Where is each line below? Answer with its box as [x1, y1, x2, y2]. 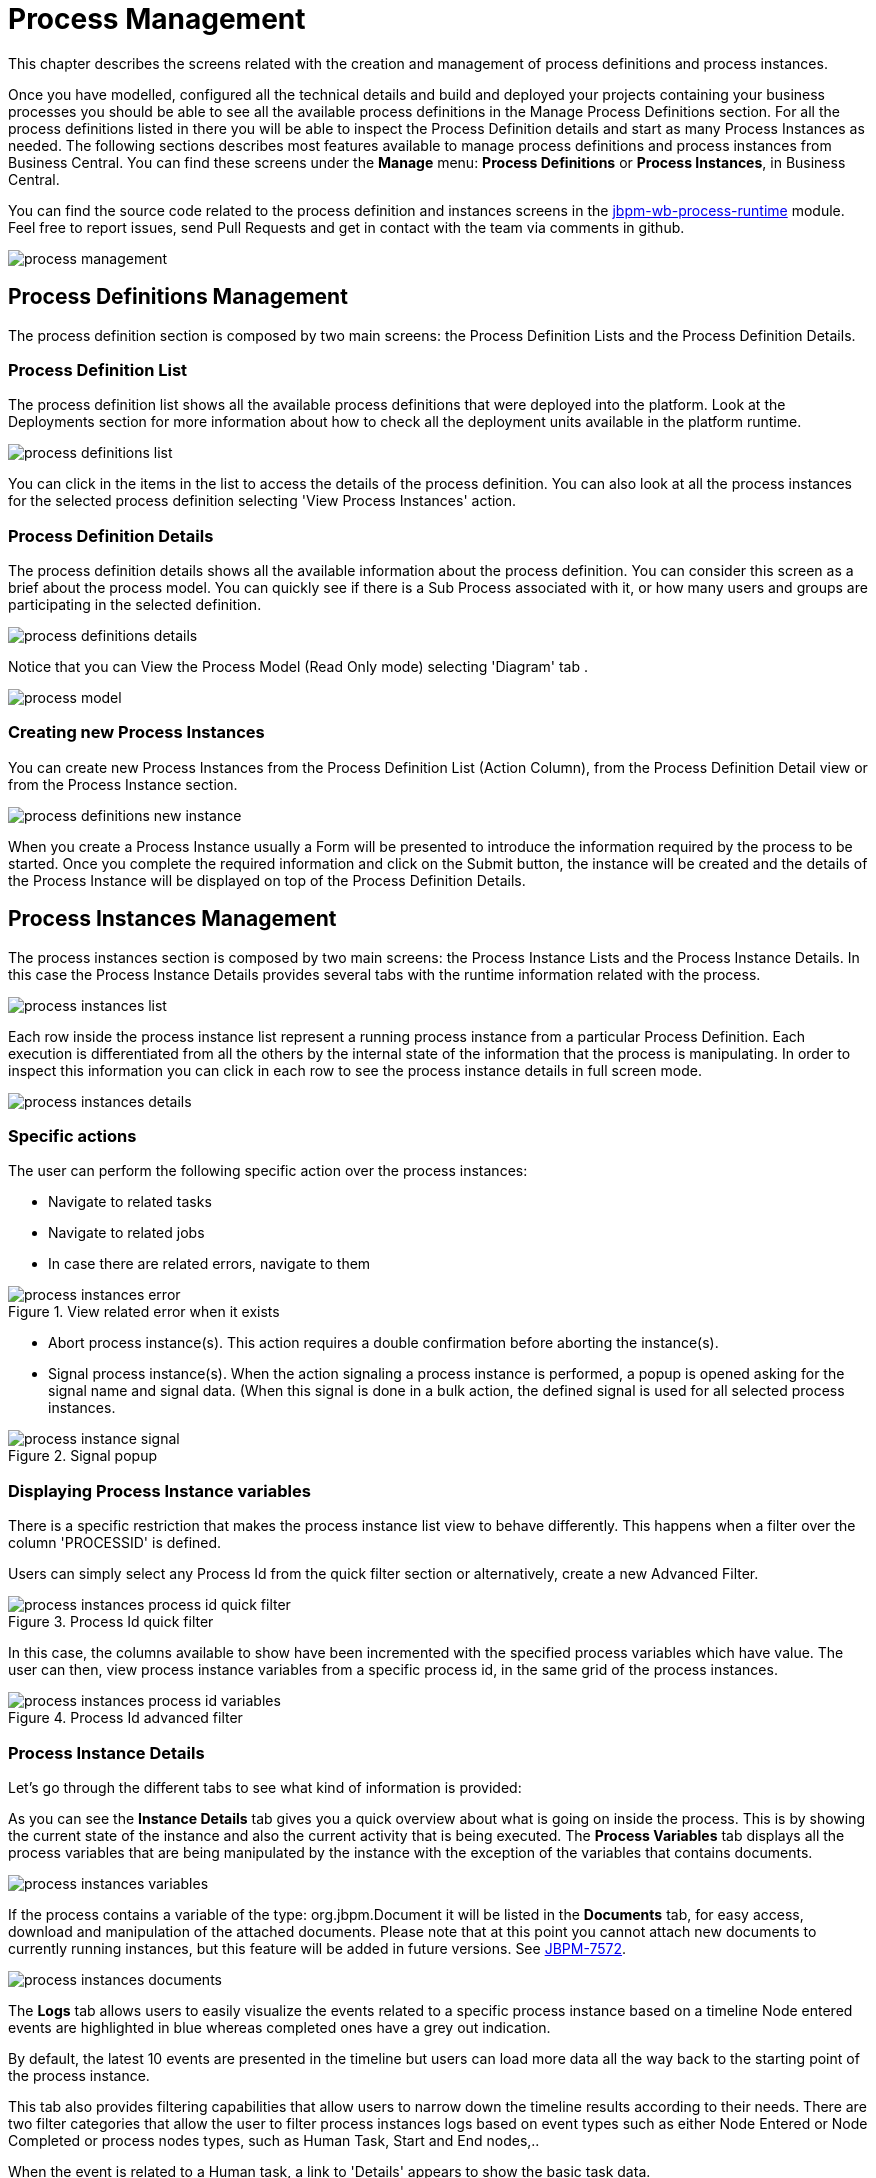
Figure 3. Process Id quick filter [8, 1613, 214, 1631]
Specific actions [8, 1126, 137, 1147]
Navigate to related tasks [48, 1193, 212, 1211]
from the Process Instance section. [8, 775, 238, 793]
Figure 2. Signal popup [8, 1447, 157, 1465]
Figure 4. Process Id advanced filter [8, 1709, 243, 1727]
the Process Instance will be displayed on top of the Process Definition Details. [8, 871, 526, 889]
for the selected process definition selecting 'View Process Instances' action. [8, 492, 517, 510]
